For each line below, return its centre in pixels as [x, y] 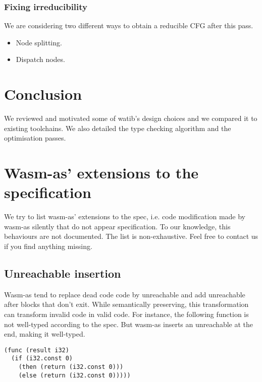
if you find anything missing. [48, 246]
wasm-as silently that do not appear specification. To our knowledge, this [117, 226]
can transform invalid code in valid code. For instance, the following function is [126, 314]
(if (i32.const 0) [42, 359]
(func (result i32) [37, 350]
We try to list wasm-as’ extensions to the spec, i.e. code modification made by [125, 216]
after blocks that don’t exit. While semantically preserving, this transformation [126, 304]
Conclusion [43, 94]
